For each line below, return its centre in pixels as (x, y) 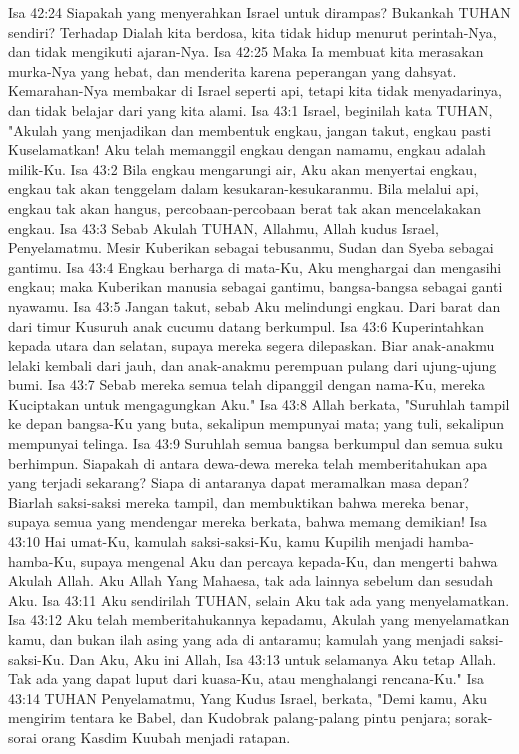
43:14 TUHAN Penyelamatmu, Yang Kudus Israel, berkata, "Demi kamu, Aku (248, 697)
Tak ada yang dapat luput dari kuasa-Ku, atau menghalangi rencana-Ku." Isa (246, 678)
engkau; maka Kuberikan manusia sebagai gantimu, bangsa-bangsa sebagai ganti (255, 286)
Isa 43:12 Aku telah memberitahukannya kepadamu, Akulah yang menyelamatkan (259, 619)
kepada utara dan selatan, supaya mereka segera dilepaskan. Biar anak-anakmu (251, 345)
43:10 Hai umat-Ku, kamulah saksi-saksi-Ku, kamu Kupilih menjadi (216, 541)
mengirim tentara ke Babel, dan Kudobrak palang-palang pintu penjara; (229, 717)
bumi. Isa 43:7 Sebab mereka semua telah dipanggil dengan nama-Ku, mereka (247, 384)
